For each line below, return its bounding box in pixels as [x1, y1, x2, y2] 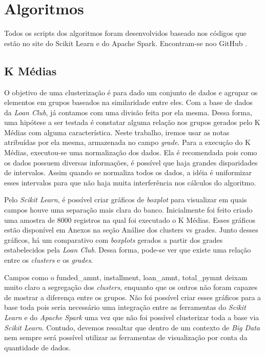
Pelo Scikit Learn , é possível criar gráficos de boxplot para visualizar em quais [4, 194, 247, 205]
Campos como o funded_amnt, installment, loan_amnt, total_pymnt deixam [4, 271, 248, 282]
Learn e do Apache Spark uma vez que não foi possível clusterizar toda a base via [4, 311, 259, 322]
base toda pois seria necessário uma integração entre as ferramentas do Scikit [4, 302, 246, 312]
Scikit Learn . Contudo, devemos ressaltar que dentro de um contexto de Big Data [4, 322, 260, 332]
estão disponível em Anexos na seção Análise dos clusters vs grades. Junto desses [4, 224, 258, 235]
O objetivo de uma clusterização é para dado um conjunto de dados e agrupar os [4, 87, 258, 97]
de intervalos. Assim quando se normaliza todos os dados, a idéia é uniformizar [4, 167, 252, 178]
